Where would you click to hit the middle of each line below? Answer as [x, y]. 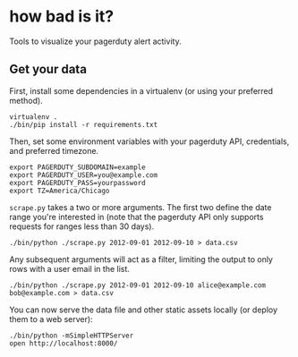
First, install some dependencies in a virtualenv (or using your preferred [141, 90]
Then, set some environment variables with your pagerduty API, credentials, [149, 141]
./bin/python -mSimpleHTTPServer [72, 336]
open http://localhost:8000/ [64, 343]
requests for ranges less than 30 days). [82, 226]
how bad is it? [62, 17]
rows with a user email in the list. [69, 268]
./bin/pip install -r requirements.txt [84, 124]
